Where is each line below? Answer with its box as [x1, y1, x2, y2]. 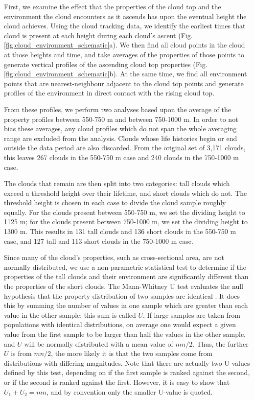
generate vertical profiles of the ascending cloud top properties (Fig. [4, 59, 208, 69]
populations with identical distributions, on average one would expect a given [4, 319, 236, 329]
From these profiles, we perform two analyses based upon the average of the [4, 104, 231, 114]
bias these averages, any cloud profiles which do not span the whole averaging [4, 123, 237, 134]
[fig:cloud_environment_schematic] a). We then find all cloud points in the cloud [4, 40, 245, 50]
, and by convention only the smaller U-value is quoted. [46, 386, 213, 397]
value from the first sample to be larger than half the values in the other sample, [4, 329, 246, 339]
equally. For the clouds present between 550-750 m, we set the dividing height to [4, 207, 245, 217]
